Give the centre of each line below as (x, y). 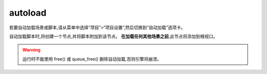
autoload (28, 13)
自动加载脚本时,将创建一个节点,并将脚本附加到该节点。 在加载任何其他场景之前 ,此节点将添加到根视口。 (113, 36)
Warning (31, 50)
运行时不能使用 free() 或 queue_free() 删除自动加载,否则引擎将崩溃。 (92, 59)
